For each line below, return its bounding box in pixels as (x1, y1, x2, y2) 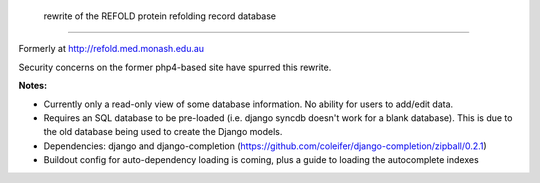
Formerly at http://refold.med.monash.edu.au (18, 43, 205, 55)
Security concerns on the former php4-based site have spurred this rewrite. (18, 61, 332, 73)
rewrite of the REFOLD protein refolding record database (43, 10, 277, 22)
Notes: (18, 80, 48, 92)
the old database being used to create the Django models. (43, 126, 283, 138)
